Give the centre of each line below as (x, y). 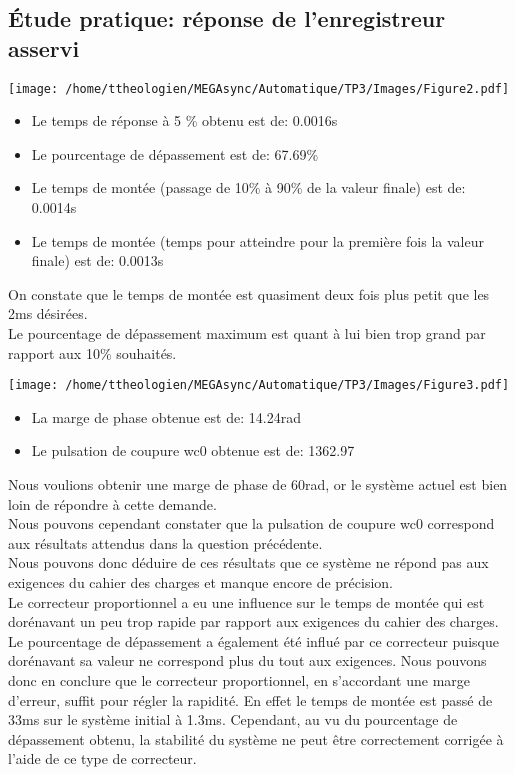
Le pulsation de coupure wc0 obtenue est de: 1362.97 (193, 450)
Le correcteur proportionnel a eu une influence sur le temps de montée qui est (246, 601)
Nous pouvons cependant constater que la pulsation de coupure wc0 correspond (251, 523)
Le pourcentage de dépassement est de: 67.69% (175, 153)
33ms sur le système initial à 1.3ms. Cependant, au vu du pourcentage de (233, 719)
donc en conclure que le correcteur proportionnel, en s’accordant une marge (239, 679)
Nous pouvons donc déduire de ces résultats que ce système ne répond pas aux (248, 562)
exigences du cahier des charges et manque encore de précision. (201, 582)
